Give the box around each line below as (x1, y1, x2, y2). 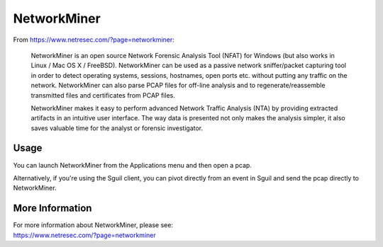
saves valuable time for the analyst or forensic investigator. (30, 124, 204, 132)
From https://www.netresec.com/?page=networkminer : (13, 35, 175, 44)
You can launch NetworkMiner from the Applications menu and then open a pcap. (13, 161, 252, 169)
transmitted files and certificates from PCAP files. (30, 91, 175, 99)
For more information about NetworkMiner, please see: (13, 221, 174, 229)
